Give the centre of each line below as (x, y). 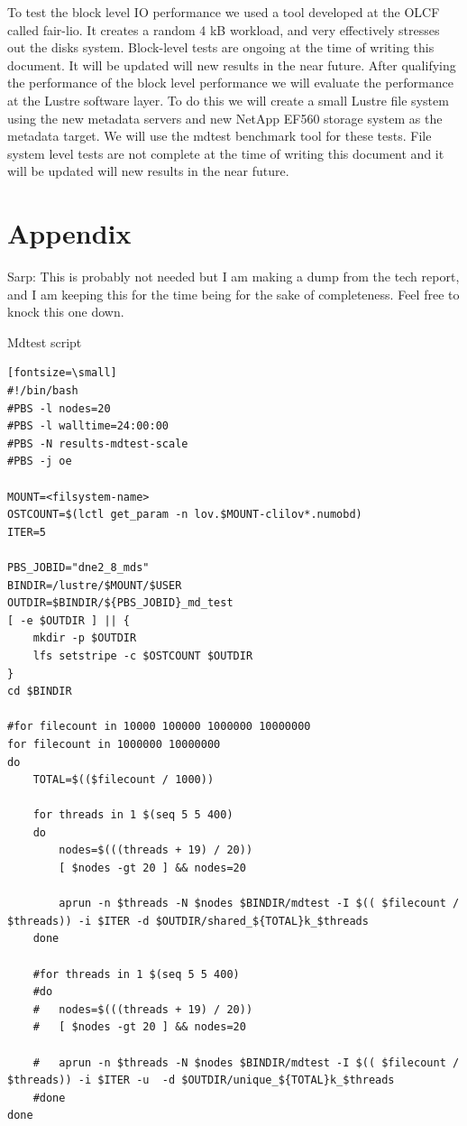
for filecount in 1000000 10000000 (114, 744)
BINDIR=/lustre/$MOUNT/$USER (95, 585)
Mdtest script (45, 341)
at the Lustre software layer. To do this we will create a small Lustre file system (228, 100)
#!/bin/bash (43, 391)
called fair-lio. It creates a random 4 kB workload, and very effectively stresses (224, 29)
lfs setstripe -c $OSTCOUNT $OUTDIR (143, 655)
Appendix (69, 233)
